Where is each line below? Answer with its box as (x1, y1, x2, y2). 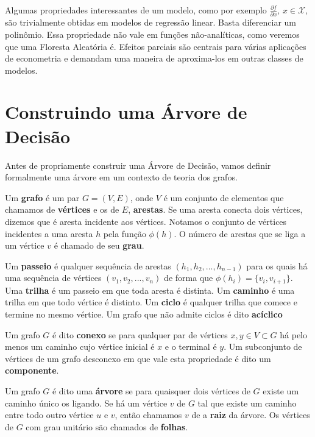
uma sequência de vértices (5, 271, 102, 284)
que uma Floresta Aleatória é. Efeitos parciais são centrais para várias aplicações (5, 40, 306, 52)
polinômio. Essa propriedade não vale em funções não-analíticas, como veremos (5, 27, 300, 40)
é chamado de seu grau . (54, 239, 144, 252)
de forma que (164, 271, 213, 284)
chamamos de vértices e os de (5, 203, 119, 216)
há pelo (280, 328, 308, 341)
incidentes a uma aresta (5, 227, 93, 240)
